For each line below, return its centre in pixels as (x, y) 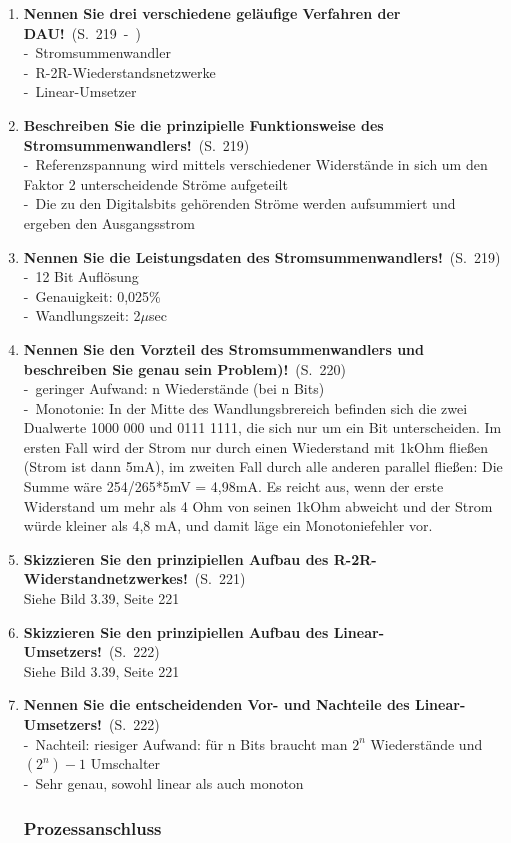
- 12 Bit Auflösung (81, 276)
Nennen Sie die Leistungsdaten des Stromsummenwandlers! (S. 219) (262, 256)
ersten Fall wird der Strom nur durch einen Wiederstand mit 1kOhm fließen (256, 446)
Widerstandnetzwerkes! (105, 578)
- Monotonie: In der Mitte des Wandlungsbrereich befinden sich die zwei (245, 407)
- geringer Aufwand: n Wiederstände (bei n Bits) (174, 388)
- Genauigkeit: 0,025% (92, 295)
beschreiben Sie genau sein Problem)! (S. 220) (184, 368)
